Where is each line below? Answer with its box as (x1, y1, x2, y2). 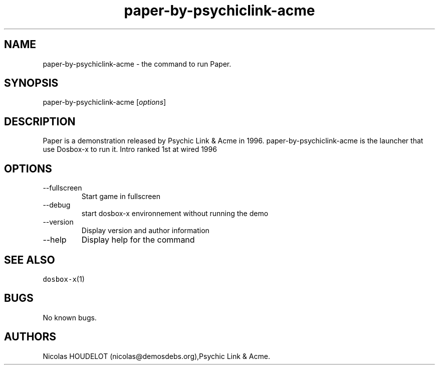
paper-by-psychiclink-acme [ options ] (43, 98, 166, 107)
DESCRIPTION (4, 115, 76, 128)
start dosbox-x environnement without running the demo (81, 209, 269, 218)
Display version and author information (81, 226, 209, 235)
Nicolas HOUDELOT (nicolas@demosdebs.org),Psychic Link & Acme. (43, 351, 270, 360)
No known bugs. (43, 313, 97, 322)
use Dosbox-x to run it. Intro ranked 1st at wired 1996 (43, 145, 217, 154)
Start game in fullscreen (81, 192, 160, 201)
